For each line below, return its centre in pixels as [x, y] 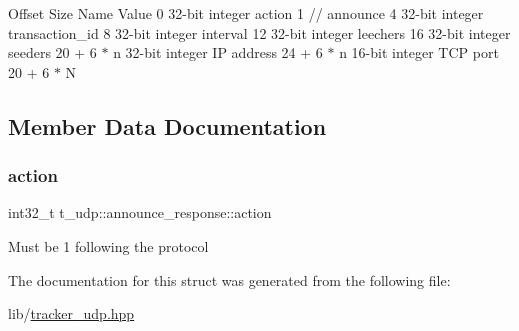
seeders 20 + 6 [52, 52]
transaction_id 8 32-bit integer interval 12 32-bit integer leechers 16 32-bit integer [259, 32]
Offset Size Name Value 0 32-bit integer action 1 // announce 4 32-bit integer [246, 13]
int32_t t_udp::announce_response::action [140, 212]
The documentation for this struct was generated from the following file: [229, 279]
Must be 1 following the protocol [108, 245]
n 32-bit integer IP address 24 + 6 [218, 52]
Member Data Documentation [167, 125]
